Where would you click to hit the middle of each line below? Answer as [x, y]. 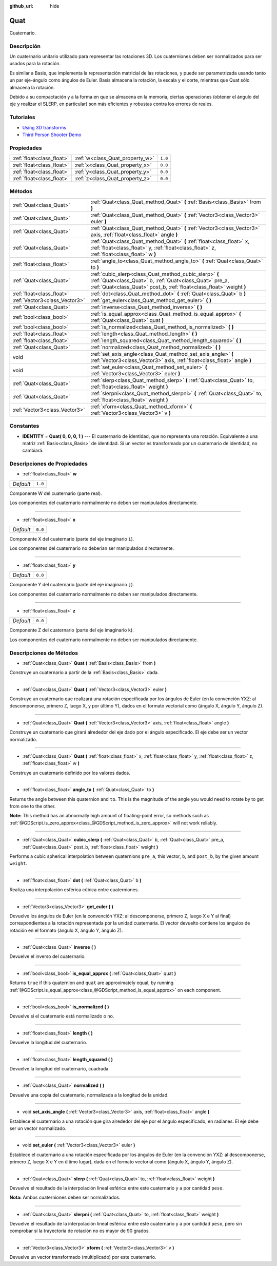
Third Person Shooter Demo [52, 135]
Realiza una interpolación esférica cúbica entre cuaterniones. [74, 890]
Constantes [24, 426]
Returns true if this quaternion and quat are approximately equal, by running [92, 983]
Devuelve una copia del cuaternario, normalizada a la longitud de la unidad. [89, 1095]
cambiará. [33, 450]
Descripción [25, 46]
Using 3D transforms [44, 127]
